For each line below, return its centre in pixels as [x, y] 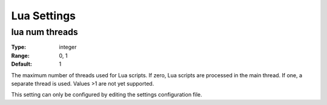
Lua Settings [43, 16]
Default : [22, 64]
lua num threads [45, 32]
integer [68, 47]
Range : [20, 56]
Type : [19, 47]
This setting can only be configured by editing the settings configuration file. [107, 95]
